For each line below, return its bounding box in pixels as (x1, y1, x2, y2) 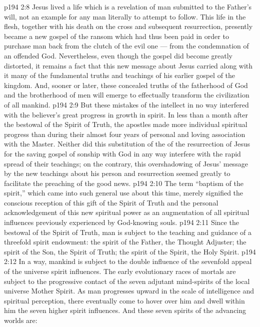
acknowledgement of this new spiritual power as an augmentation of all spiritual (4, 207, 249, 217)
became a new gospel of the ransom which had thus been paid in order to (4, 30, 229, 41)
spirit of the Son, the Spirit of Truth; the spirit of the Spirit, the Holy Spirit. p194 (4, 246, 256, 256)
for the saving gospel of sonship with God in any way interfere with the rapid (4, 148, 241, 158)
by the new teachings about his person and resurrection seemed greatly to (4, 168, 230, 178)
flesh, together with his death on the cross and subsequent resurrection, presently (4, 21, 253, 31)
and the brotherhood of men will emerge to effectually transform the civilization (4, 89, 249, 100)
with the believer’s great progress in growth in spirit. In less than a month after (4, 109, 248, 119)
